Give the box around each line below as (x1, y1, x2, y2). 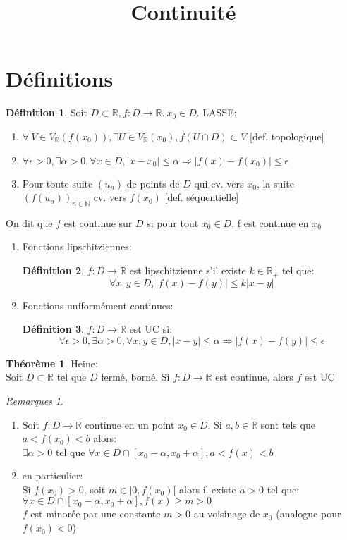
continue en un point (85, 417, 175, 431)
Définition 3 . (22, 321, 84, 336)
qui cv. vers (194, 176, 244, 190)
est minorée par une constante (30, 506, 161, 521)
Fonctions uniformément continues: (22, 297, 173, 312)
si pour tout (147, 215, 199, 230)
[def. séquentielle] (164, 190, 239, 204)
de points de (126, 176, 180, 190)
